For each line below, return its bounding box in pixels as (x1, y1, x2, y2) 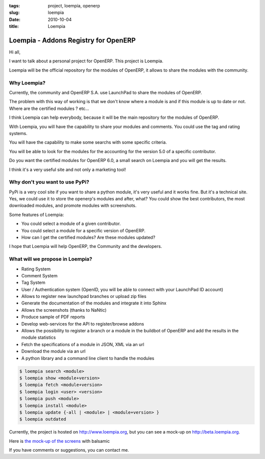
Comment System (21, 272, 58, 278)
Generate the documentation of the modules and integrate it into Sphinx (21, 300, 167, 306)
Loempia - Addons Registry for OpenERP (9, 36, 136, 44)
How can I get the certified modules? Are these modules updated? (21, 235, 156, 240)
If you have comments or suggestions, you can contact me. (9, 447, 130, 453)
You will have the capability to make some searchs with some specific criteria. (9, 139, 167, 145)
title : (9, 24, 19, 29)
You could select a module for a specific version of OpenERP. (21, 227, 146, 233)
